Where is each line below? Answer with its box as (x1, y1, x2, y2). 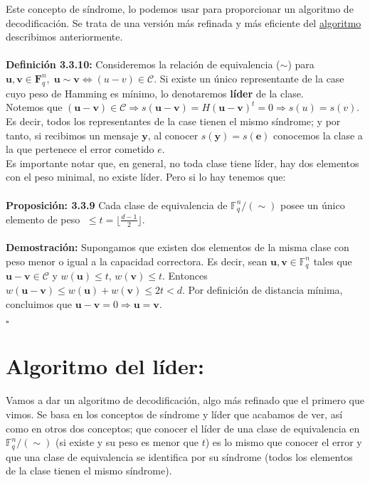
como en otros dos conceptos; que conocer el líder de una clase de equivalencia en (6, 420, 360, 435)
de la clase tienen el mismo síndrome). (6, 463, 172, 478)
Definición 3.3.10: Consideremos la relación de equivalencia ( (6, 57, 280, 72)
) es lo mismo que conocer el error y (205, 435, 362, 450)
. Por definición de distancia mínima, (181, 282, 343, 297)
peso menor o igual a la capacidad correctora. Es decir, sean (6, 253, 268, 268)
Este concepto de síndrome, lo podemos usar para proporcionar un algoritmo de (6, 1, 354, 16)
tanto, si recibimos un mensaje (6, 127, 139, 142)
